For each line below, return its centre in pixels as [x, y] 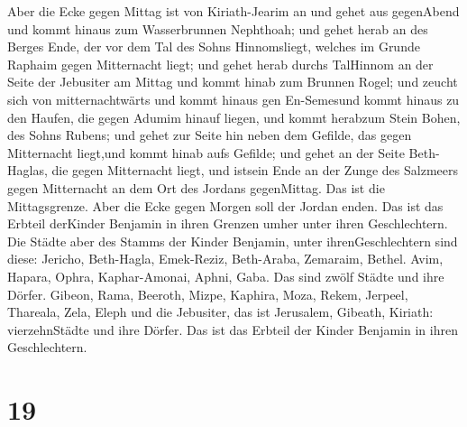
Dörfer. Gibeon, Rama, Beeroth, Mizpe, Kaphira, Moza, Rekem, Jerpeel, [208, 294]
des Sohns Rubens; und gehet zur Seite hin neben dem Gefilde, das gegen [210, 135]
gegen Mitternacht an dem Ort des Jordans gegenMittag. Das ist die [196, 187]
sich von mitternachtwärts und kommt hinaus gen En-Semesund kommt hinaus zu [233, 99]
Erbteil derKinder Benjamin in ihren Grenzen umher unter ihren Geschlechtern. [228, 223]
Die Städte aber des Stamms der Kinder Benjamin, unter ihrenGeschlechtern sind [233, 241]
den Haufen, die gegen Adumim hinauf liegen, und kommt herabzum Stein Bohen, [234, 117]
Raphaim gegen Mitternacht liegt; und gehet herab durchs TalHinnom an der [220, 64]
